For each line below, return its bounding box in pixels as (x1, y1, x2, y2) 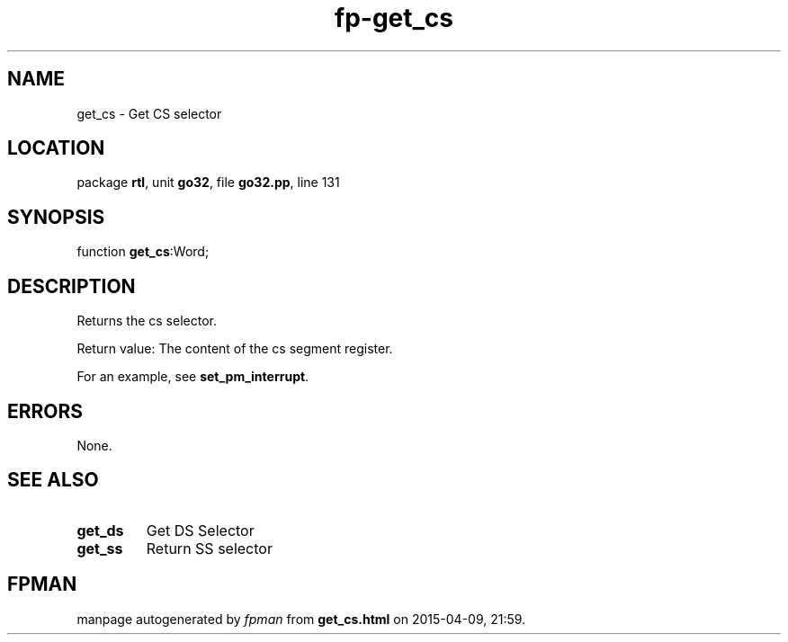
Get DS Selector (146, 521, 255, 539)
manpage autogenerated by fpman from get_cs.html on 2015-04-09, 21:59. (76, 611, 526, 627)
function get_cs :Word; (76, 244, 210, 260)
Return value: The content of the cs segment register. (76, 341, 393, 357)
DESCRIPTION (7, 274, 136, 298)
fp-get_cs (334, 3, 453, 33)
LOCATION (7, 137, 105, 160)
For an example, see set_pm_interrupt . (76, 369, 309, 385)
